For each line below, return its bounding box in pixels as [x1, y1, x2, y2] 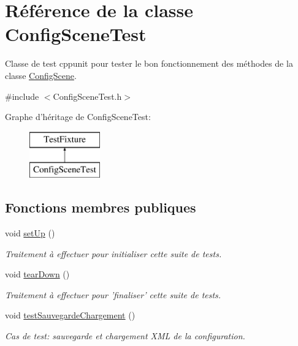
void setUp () [5, 227, 55, 239]
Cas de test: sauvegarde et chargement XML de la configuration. [5, 329, 245, 342]
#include [5, 89, 39, 102]
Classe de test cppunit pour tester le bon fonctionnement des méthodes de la [5, 57, 293, 70]
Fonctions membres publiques [5, 198, 196, 217]
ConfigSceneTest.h [53, 89, 122, 102]
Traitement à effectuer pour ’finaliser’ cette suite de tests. [5, 288, 221, 301]
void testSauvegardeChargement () [5, 309, 136, 322]
